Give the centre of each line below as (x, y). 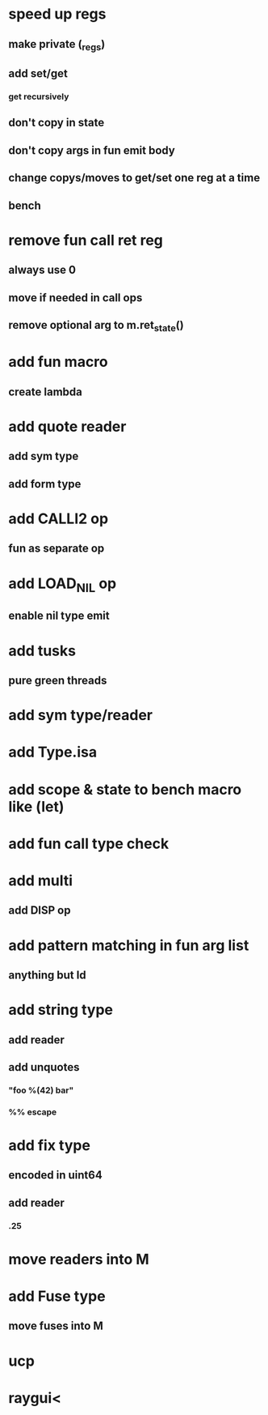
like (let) (36, 806)
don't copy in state (57, 123)
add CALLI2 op (59, 518)
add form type (45, 484)
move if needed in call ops (75, 298)
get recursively (39, 96)
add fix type (50, 1145)
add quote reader (67, 426)
